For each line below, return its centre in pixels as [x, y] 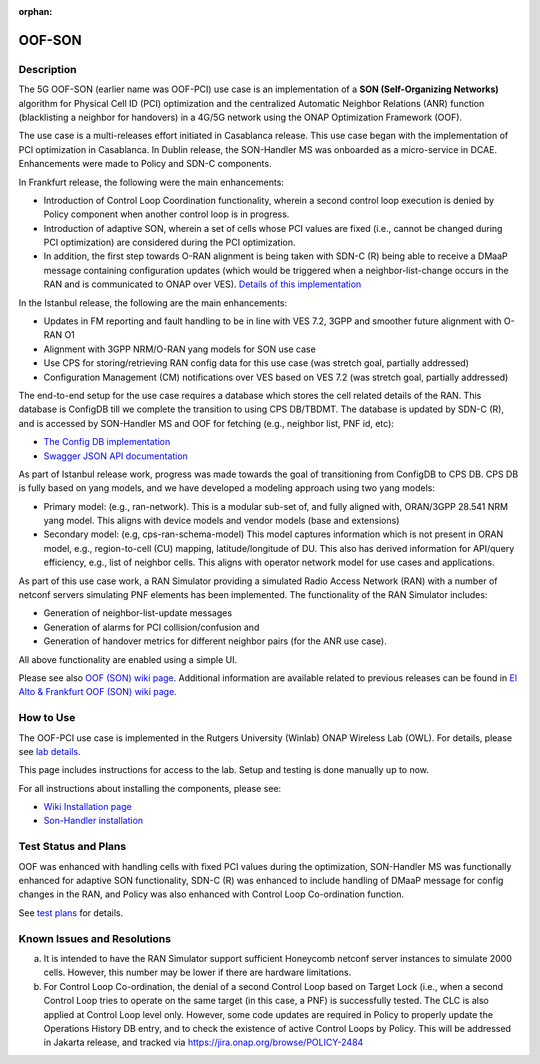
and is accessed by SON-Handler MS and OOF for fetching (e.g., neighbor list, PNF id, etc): [206, 423]
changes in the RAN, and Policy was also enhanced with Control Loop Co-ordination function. [211, 894]
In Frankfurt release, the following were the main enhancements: [151, 182]
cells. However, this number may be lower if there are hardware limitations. [197, 972]
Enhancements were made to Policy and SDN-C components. [145, 164]
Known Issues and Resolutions [95, 938]
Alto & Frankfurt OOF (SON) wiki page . [97, 692]
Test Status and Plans [72, 847]
